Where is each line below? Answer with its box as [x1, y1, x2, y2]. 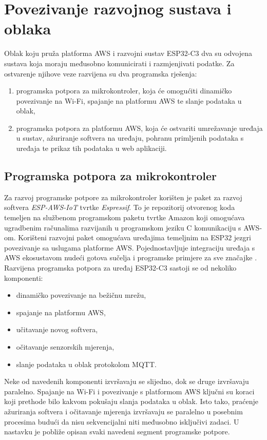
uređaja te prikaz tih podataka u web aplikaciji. [16, 143, 167, 154]
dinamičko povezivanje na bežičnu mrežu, [16, 290, 146, 300]
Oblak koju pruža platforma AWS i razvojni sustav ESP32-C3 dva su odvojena [4, 48, 253, 59]
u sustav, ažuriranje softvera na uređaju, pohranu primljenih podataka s [16, 132, 244, 143]
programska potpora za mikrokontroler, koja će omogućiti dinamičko [16, 85, 232, 96]
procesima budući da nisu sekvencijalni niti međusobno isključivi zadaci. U [4, 416, 239, 427]
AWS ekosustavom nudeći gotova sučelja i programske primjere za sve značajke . [4, 252, 257, 263]
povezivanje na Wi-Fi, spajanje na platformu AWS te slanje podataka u [16, 95, 242, 106]
